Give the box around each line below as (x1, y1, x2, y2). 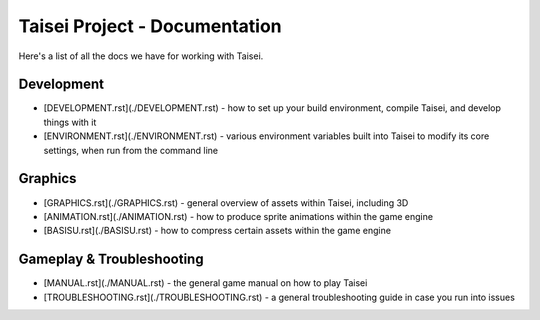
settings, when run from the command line (43, 144, 219, 156)
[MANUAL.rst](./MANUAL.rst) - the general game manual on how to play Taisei (43, 277, 368, 289)
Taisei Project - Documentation (18, 15, 282, 37)
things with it (43, 116, 97, 128)
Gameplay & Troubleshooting (18, 251, 204, 268)
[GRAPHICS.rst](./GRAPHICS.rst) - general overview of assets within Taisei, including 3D (43, 196, 409, 209)
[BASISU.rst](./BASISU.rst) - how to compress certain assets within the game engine (43, 225, 392, 237)
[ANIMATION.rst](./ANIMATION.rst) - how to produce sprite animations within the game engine (43, 210, 434, 222)
